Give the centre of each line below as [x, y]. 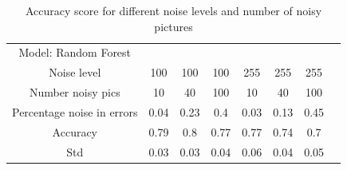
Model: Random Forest [75, 52]
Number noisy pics [75, 92]
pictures [173, 26]
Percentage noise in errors [75, 111]
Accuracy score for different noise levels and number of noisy [173, 10]
